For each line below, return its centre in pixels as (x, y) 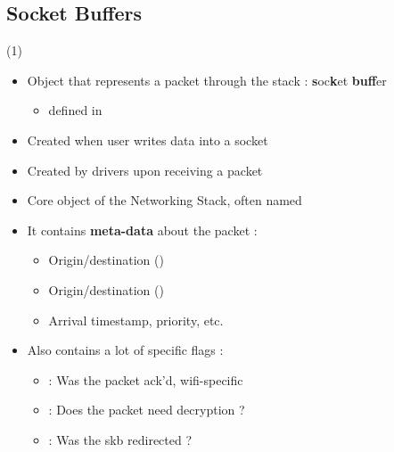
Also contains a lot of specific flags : (125, 350)
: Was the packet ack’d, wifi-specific (146, 379)
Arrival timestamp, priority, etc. (136, 320)
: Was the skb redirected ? (120, 439)
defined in (75, 110)
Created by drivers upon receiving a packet (145, 170)
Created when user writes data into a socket (148, 140)
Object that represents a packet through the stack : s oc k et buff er (207, 80)
